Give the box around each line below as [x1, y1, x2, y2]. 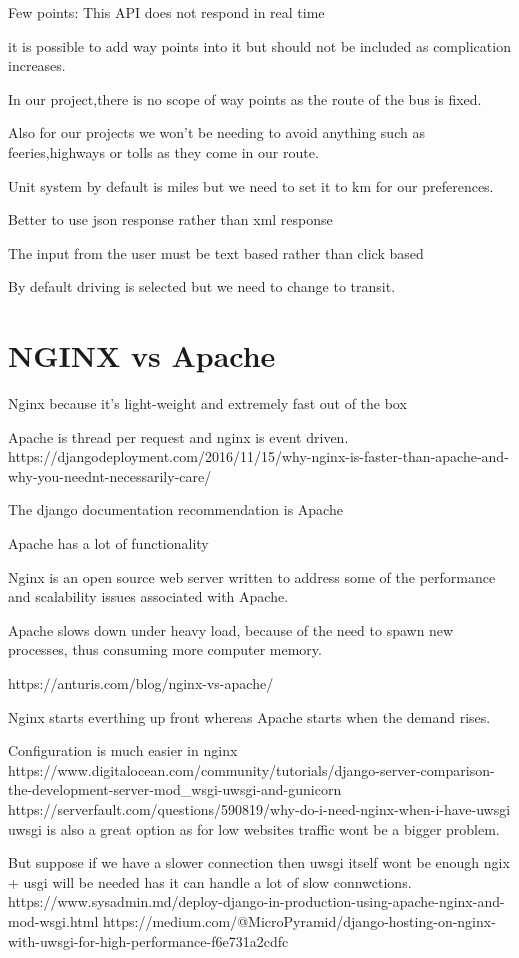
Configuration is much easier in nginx [8, 740, 238, 761]
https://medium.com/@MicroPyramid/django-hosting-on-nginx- [102, 910, 496, 931]
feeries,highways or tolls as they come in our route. [8, 141, 319, 162]
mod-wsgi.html [8, 910, 99, 931]
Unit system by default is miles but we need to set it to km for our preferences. [8, 175, 494, 196]
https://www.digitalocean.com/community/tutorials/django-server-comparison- [8, 759, 495, 780]
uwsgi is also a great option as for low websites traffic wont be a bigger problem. [8, 818, 500, 839]
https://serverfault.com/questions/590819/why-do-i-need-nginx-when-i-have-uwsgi [8, 798, 511, 819]
